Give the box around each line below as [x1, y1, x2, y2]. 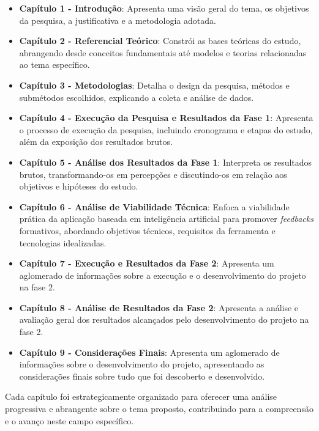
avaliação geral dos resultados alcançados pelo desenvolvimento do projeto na [19, 313, 309, 326]
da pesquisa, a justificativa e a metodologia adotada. [19, 13, 216, 26]
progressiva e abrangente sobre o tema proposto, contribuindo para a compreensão [5, 402, 313, 415]
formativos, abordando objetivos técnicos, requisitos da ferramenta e [19, 224, 276, 237]
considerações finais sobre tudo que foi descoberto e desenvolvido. [19, 369, 265, 382]
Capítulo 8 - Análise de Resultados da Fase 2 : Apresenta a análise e [19, 301, 299, 314]
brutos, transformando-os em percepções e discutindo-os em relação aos [19, 168, 287, 180]
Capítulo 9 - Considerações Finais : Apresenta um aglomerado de [19, 345, 280, 358]
